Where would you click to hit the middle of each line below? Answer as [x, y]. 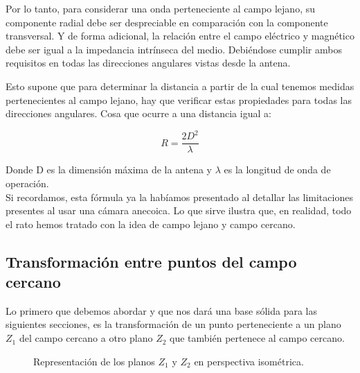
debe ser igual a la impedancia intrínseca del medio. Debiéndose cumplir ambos [174, 49]
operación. [27, 183]
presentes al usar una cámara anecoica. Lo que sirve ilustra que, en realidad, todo [179, 210]
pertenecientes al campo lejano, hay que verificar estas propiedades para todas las [179, 99]
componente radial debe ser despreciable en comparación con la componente [167, 22]
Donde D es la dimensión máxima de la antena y [109, 170]
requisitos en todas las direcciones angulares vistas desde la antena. [148, 63]
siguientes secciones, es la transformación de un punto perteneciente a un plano [173, 324]
